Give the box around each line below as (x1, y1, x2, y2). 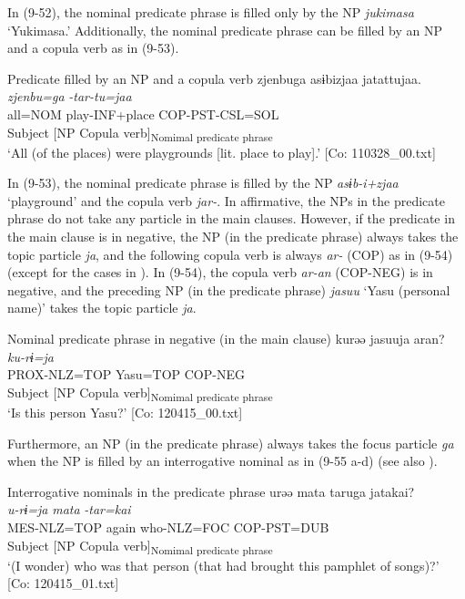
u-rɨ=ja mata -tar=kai (7, 500, 131, 519)
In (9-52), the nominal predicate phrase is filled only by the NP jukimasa (7, 3, 414, 21)
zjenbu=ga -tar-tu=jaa (7, 87, 132, 106)
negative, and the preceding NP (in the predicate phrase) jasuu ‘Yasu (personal (7, 280, 450, 299)
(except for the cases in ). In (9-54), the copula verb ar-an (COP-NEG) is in (7, 263, 433, 282)
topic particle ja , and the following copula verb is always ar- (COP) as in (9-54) (7, 244, 453, 263)
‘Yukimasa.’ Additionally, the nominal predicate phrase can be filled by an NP (7, 20, 443, 39)
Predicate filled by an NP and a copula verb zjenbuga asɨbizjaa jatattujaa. (7, 68, 421, 88)
